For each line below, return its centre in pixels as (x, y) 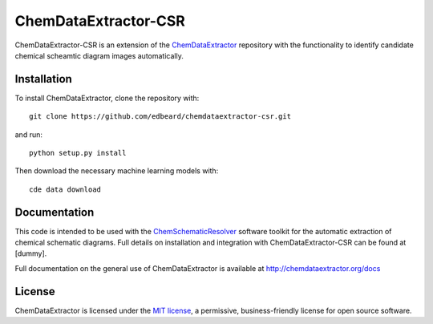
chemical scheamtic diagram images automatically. (99, 55)
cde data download (65, 189)
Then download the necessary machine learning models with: (117, 171)
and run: (29, 134)
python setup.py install (78, 153)
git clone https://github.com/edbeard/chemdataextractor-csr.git (160, 117)
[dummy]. (31, 253)
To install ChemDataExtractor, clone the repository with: (107, 98)
